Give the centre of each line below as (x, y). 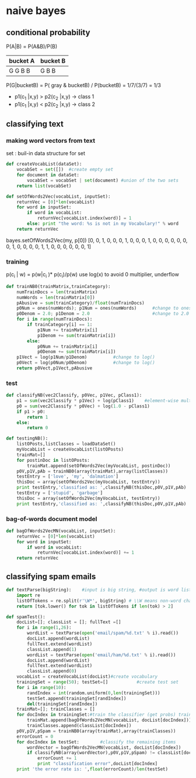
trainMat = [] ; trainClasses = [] (56, 710)
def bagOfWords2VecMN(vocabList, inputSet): (61, 531)
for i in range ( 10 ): (41, 687)
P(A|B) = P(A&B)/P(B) (32, 46)
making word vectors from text (50, 140)
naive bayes (36, 11)
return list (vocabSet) (44, 186)
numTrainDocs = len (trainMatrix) (57, 292)
